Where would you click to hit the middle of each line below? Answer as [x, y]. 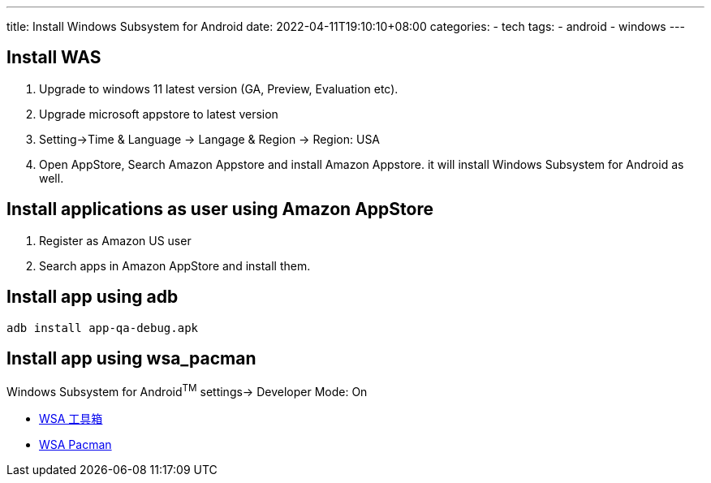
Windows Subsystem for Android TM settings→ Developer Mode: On [187, 391]
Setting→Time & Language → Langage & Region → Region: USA [210, 139]
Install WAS [54, 58]
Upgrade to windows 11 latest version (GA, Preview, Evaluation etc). [219, 88]
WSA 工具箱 [71, 419]
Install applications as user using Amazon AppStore [220, 209]
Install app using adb [93, 297]
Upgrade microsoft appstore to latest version [159, 114]
